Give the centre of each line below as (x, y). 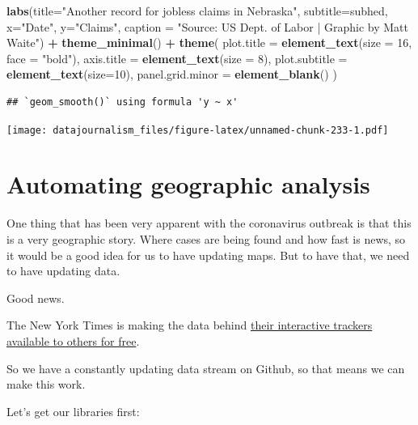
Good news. (36, 297)
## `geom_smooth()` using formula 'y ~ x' (122, 102)
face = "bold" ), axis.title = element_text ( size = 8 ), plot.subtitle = (177, 58)
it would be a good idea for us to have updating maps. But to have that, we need (208, 255)
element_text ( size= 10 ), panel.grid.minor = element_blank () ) (172, 74)
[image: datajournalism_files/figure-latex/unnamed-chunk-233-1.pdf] (198, 130)
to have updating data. (63, 271)
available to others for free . (73, 340)
